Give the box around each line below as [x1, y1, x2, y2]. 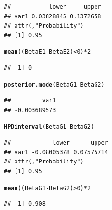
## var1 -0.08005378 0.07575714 [4, 148, 108, 156]
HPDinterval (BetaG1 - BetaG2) [4, 123, 95, 130]
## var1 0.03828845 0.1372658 [4, 13, 101, 20]
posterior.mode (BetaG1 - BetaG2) [4, 81, 105, 88]
